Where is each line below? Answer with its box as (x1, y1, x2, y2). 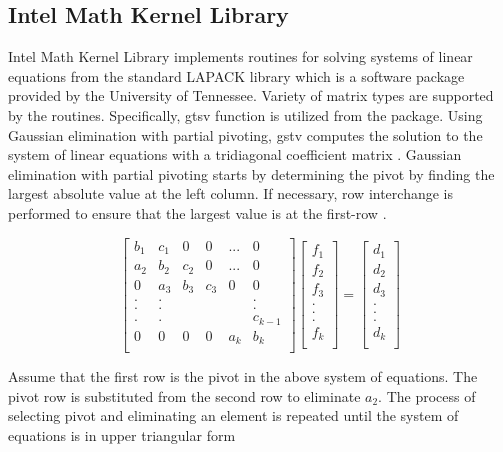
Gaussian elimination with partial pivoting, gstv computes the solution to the (8, 124, 483, 145)
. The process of (378, 385, 476, 406)
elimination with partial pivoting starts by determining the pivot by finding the (8, 163, 495, 184)
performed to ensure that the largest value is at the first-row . (8, 202, 387, 223)
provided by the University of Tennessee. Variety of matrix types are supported (8, 85, 494, 106)
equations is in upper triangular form (8, 424, 236, 445)
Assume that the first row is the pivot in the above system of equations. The (8, 366, 478, 387)
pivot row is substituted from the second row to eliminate (8, 385, 361, 406)
